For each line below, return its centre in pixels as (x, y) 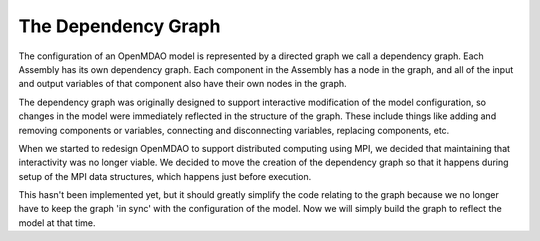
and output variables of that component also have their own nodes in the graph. (182, 84)
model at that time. (57, 222)
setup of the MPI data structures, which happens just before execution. (165, 176)
